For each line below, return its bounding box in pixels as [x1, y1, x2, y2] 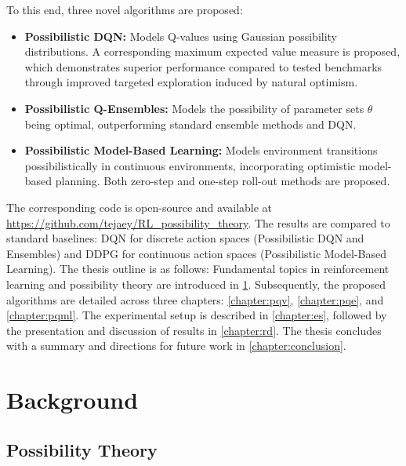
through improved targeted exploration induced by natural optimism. [24, 74, 358, 90]
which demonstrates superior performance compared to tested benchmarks [24, 58, 382, 75]
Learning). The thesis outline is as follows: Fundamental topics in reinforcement [6, 260, 390, 277]
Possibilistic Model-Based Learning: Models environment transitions [24, 142, 378, 158]
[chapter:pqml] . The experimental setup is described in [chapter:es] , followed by [6, 307, 387, 323]
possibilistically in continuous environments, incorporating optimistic [24, 157, 356, 173]
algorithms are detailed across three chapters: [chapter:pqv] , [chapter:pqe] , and [6, 291, 384, 308]
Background [6, 384, 139, 416]
